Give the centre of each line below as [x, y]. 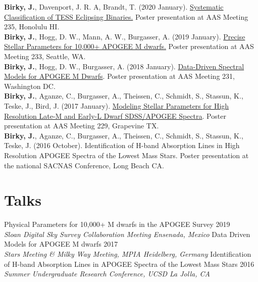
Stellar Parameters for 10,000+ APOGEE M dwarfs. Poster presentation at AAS [129, 46]
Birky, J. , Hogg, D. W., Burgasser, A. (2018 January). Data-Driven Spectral [124, 66]
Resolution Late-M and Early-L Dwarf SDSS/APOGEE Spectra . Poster [115, 115]
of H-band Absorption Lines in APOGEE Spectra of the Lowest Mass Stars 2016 [129, 264]
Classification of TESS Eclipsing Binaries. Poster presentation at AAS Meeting [126, 16]
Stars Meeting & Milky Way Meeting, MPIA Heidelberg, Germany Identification [128, 254]
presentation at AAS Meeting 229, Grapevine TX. [82, 126]
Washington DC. [30, 86]
